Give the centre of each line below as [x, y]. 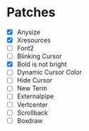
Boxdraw [30, 120]
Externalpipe [35, 96]
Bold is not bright [42, 64]
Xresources [34, 40]
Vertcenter [32, 105]
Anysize [28, 32]
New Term [32, 88]
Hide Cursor [35, 80]
